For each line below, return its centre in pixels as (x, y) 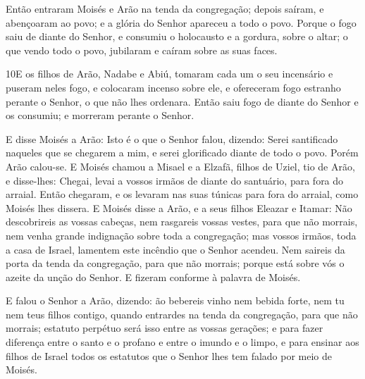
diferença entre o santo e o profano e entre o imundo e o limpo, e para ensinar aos (182, 342)
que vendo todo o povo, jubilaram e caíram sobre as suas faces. (142, 50)
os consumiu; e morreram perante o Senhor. (100, 115)
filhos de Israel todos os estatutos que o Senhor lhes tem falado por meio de (169, 355)
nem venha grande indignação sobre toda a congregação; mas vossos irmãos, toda (181, 235)
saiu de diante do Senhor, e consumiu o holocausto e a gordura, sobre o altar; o (177, 36)
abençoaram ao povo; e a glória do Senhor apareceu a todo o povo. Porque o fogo (181, 22)
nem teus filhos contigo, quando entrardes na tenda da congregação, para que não (182, 314)
